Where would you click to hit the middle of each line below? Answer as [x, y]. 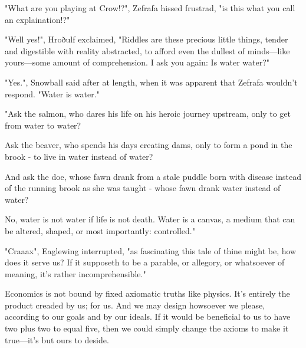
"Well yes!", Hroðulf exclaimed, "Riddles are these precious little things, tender [147, 39]
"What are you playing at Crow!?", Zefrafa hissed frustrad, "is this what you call [150, 8]
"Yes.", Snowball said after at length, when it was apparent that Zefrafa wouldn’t [151, 82]
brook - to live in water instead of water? [79, 156]
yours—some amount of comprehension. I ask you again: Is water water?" [137, 62]
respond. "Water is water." [52, 93]
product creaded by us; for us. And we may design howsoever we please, [135, 305]
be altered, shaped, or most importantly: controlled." [100, 230]
